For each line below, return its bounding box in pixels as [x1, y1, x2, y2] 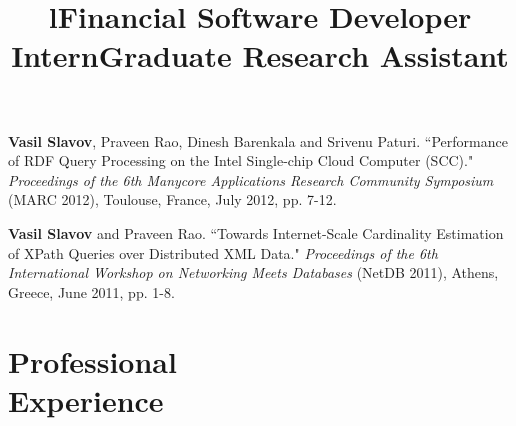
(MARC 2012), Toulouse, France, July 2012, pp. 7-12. [8, 189, 337, 210]
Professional [8, 340, 177, 381]
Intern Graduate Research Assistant [11, 35, 509, 76]
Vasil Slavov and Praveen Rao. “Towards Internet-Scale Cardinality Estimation [8, 222, 504, 243]
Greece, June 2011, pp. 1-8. [8, 281, 175, 302]
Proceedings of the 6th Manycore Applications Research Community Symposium [8, 169, 494, 190]
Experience [8, 379, 164, 420]
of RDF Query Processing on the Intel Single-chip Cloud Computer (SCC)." [8, 150, 474, 171]
